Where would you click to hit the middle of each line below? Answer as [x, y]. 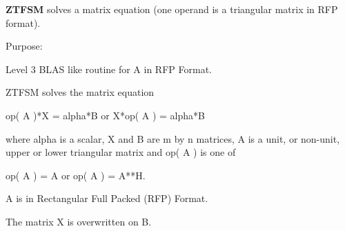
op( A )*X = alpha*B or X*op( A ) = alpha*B [105, 115]
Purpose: [24, 46]
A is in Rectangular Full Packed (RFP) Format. [107, 198]
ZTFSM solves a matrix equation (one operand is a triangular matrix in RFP [172, 9]
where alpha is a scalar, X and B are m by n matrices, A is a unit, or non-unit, [173, 138]
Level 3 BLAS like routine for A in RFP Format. [109, 69]
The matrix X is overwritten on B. [79, 221]
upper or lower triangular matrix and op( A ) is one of [121, 152]
